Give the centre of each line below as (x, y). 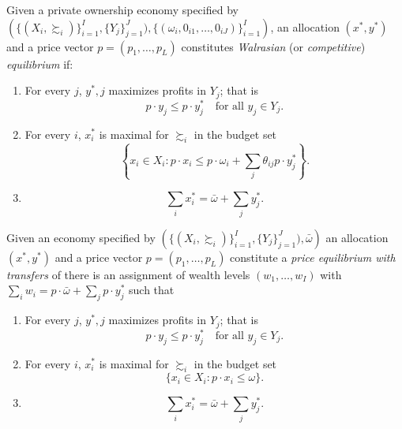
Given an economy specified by (81, 237)
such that (152, 290)
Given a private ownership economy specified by (122, 9)
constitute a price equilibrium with (313, 257)
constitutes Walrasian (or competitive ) (273, 46)
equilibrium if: (40, 63)
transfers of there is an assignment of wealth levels (128, 274)
